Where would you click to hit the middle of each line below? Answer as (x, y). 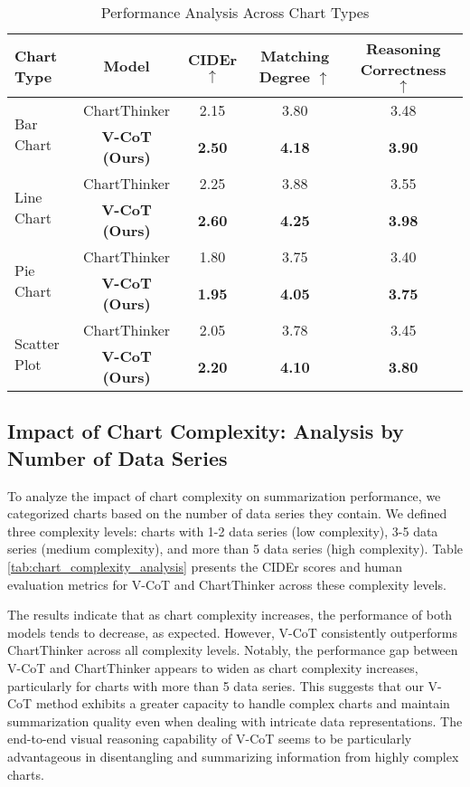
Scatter (37, 343)
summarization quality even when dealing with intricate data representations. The (235, 721)
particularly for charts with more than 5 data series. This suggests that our (216, 685)
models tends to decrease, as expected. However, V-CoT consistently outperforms (233, 632)
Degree (284, 76)
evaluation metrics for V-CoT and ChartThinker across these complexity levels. (227, 584)
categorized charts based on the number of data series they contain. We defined (227, 513)
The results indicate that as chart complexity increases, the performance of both (230, 615)
